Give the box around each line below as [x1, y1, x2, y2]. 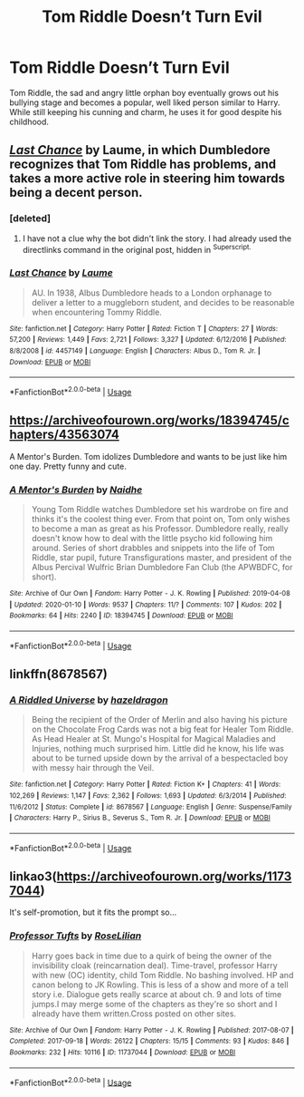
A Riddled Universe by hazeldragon [9, 694, 169, 706]
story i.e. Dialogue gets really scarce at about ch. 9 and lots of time [31, 988, 282, 999]
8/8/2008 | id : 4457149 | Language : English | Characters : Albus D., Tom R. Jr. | [9, 346, 261, 355]
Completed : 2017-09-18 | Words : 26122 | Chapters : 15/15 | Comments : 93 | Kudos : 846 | [9, 1036, 290, 1046]
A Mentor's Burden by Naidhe [9, 483, 143, 496]
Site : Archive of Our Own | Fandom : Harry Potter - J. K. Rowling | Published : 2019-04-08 [9, 588, 291, 597]
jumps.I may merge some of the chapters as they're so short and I [31, 998, 278, 1009]
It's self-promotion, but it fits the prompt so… [9, 907, 177, 917]
